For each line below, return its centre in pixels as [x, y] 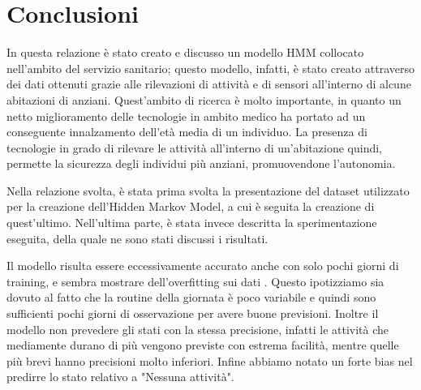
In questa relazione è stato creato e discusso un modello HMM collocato [185, 52]
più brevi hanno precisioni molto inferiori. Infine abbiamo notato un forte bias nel [210, 360]
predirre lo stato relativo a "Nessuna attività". [120, 377]
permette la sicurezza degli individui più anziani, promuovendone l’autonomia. [201, 163]
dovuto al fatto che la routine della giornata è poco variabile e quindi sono [191, 297]
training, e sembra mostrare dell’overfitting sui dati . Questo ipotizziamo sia [195, 281]
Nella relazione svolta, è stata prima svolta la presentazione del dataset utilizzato [208, 190]
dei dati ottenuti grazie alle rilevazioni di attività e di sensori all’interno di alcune [209, 84]
